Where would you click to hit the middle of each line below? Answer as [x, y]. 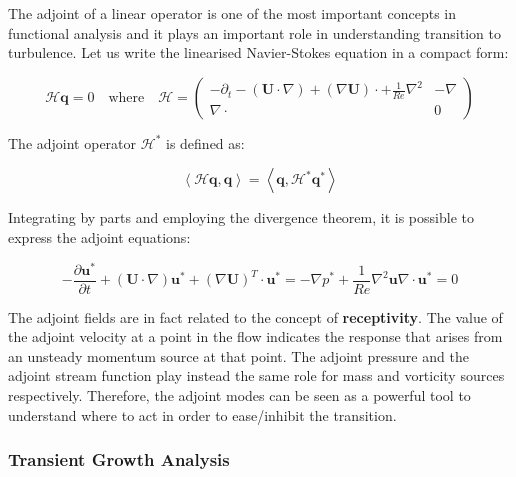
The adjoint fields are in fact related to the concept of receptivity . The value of [255, 316]
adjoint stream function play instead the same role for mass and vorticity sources [256, 375]
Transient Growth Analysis [119, 459]
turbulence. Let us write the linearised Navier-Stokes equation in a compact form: [258, 52]
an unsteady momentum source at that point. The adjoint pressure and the [238, 355]
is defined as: [205, 142]
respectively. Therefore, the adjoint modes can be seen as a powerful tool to [239, 395]
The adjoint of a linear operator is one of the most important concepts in [232, 13]
